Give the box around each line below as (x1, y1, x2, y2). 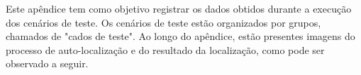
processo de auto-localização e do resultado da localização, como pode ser (6, 42, 325, 57)
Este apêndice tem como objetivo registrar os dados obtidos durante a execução (6, 1, 352, 15)
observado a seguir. (6, 56, 89, 71)
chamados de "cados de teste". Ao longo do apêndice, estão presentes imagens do (6, 29, 355, 43)
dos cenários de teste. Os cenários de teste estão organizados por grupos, (6, 15, 321, 29)
